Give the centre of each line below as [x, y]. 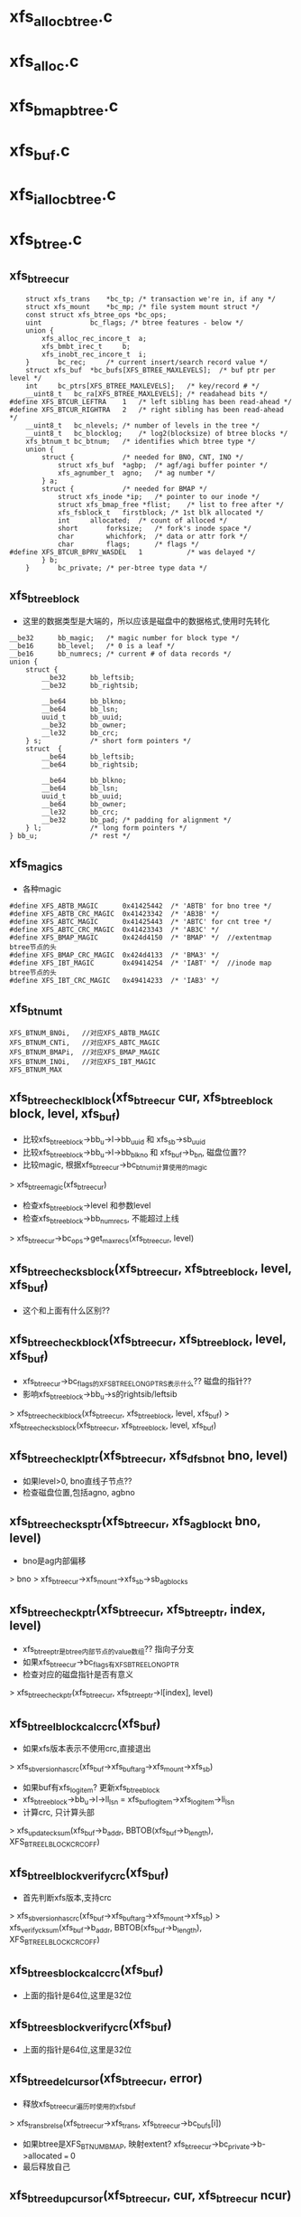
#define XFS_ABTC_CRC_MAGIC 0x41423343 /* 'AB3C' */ [114, 929]
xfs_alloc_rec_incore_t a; [94, 338]
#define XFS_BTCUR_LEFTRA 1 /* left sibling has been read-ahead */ [151, 401]
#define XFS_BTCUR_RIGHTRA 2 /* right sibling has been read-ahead [146, 410]
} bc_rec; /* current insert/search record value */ [147, 362]
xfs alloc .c [44, 62]
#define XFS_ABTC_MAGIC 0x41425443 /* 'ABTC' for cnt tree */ [141, 921]
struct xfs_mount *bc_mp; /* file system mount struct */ [142, 307]
